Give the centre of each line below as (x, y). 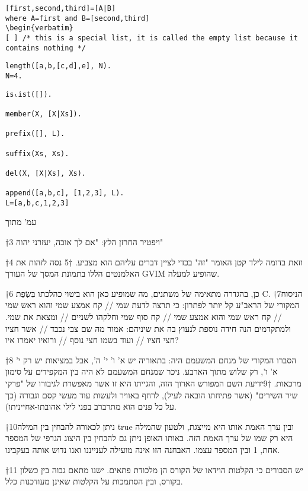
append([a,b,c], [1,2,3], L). (65, 193)
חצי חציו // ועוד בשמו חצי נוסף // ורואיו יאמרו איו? (92, 340)
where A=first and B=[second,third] (78, 18)
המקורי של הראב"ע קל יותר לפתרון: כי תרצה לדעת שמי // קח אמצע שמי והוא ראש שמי (153, 305)
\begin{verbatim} (39, 28)
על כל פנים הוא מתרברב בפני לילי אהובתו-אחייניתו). (91, 406)
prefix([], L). (35, 134)
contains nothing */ (46, 48)
